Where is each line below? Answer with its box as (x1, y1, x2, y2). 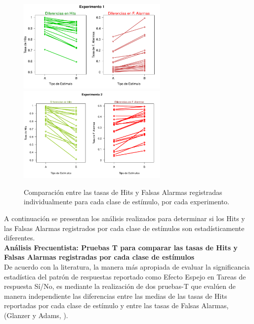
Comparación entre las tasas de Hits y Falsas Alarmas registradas (24, 186, 222, 197)
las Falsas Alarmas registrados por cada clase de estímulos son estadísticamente (4, 223, 245, 233)
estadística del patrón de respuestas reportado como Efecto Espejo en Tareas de (4, 271, 246, 281)
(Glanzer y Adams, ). (4, 310, 68, 320)
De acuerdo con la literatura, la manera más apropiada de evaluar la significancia (4, 261, 250, 272)
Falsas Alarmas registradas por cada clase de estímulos (4, 252, 195, 262)
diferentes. (4, 232, 35, 243)
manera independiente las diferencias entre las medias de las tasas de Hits (4, 290, 227, 301)
